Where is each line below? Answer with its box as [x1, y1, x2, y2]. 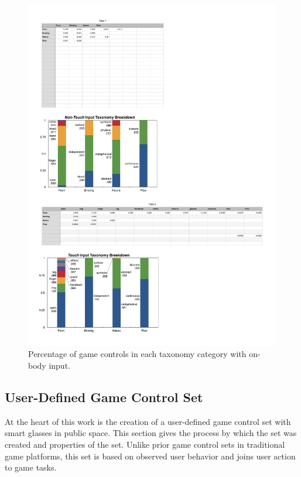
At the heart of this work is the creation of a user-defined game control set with [5, 415, 291, 427]
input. [49, 359, 70, 371]
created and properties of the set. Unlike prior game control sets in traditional [5, 438, 285, 450]
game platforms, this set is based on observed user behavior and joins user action [5, 449, 296, 462]
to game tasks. [5, 461, 57, 473]
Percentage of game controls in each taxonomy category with [28, 348, 247, 360]
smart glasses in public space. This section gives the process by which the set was [5, 427, 297, 439]
